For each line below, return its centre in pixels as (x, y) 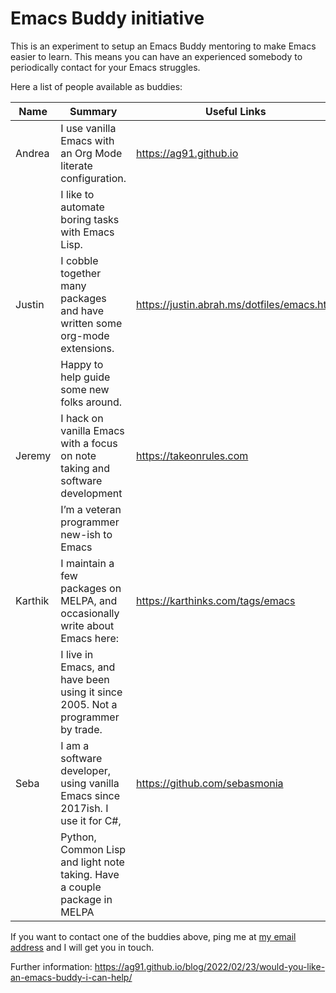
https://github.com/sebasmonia (210, 783)
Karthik (32, 600)
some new (85, 389)
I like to (77, 194)
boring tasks (90, 219)
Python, (78, 837)
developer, (86, 770)
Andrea (32, 153)
